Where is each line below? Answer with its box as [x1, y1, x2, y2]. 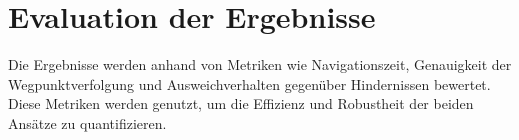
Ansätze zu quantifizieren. [8, 112, 167, 133]
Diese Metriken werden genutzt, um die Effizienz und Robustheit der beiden [8, 93, 474, 114]
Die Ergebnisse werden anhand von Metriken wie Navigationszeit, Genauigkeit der [8, 54, 512, 75]
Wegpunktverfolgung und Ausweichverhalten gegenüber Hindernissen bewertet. [8, 73, 491, 94]
